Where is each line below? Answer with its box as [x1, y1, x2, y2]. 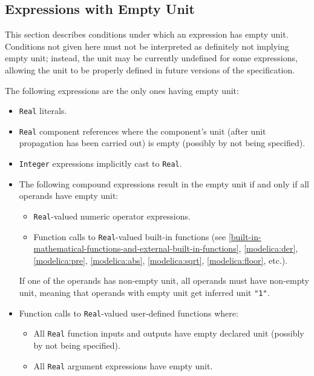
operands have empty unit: [19, 189, 119, 202]
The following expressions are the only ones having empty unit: [5, 84, 239, 96]
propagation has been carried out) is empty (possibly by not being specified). [19, 136, 306, 149]
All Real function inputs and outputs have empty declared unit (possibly [33, 327, 304, 340]
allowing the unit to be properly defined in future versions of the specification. [5, 63, 295, 76]
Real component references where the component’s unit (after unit [19, 124, 266, 137]
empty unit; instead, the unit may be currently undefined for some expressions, [5, 52, 298, 64]
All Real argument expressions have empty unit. [33, 359, 213, 372]
